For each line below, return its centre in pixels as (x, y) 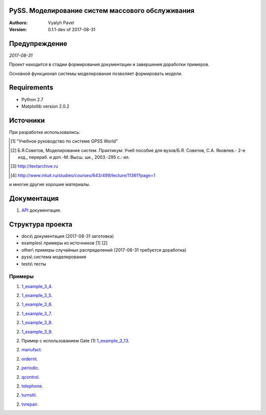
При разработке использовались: (45, 132)
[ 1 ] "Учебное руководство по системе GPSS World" (64, 141)
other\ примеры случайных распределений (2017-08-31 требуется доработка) (104, 250)
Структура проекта (41, 224)
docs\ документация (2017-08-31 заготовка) (68, 236)
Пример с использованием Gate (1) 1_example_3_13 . (75, 341)
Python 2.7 (33, 99)
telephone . (32, 386)
